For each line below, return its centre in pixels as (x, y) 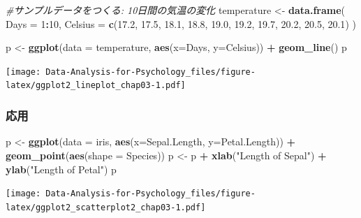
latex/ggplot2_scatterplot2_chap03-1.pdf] (106, 207)
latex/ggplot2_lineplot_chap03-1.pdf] (96, 86)
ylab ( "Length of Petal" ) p (61, 169)
